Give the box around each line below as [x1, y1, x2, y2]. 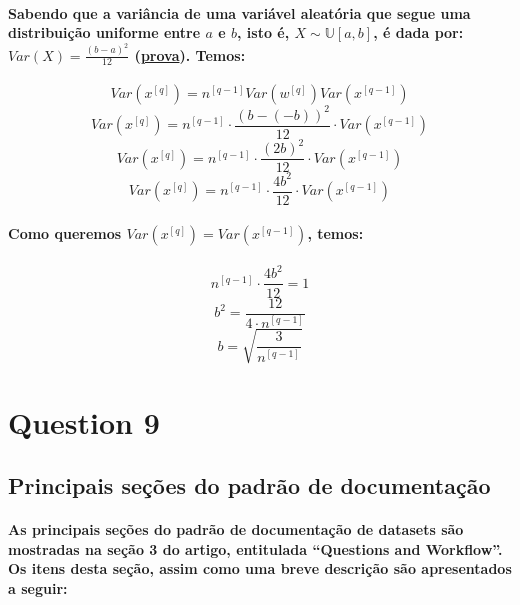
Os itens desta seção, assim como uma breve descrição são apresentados [8, 558, 512, 579]
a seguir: [8, 578, 68, 599]
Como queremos [8, 223, 122, 244]
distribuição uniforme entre [8, 22, 201, 43]
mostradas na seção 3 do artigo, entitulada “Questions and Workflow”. [8, 538, 503, 559]
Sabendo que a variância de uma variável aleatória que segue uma [8, 2, 471, 23]
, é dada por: [373, 22, 464, 43]
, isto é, [237, 22, 290, 43]
